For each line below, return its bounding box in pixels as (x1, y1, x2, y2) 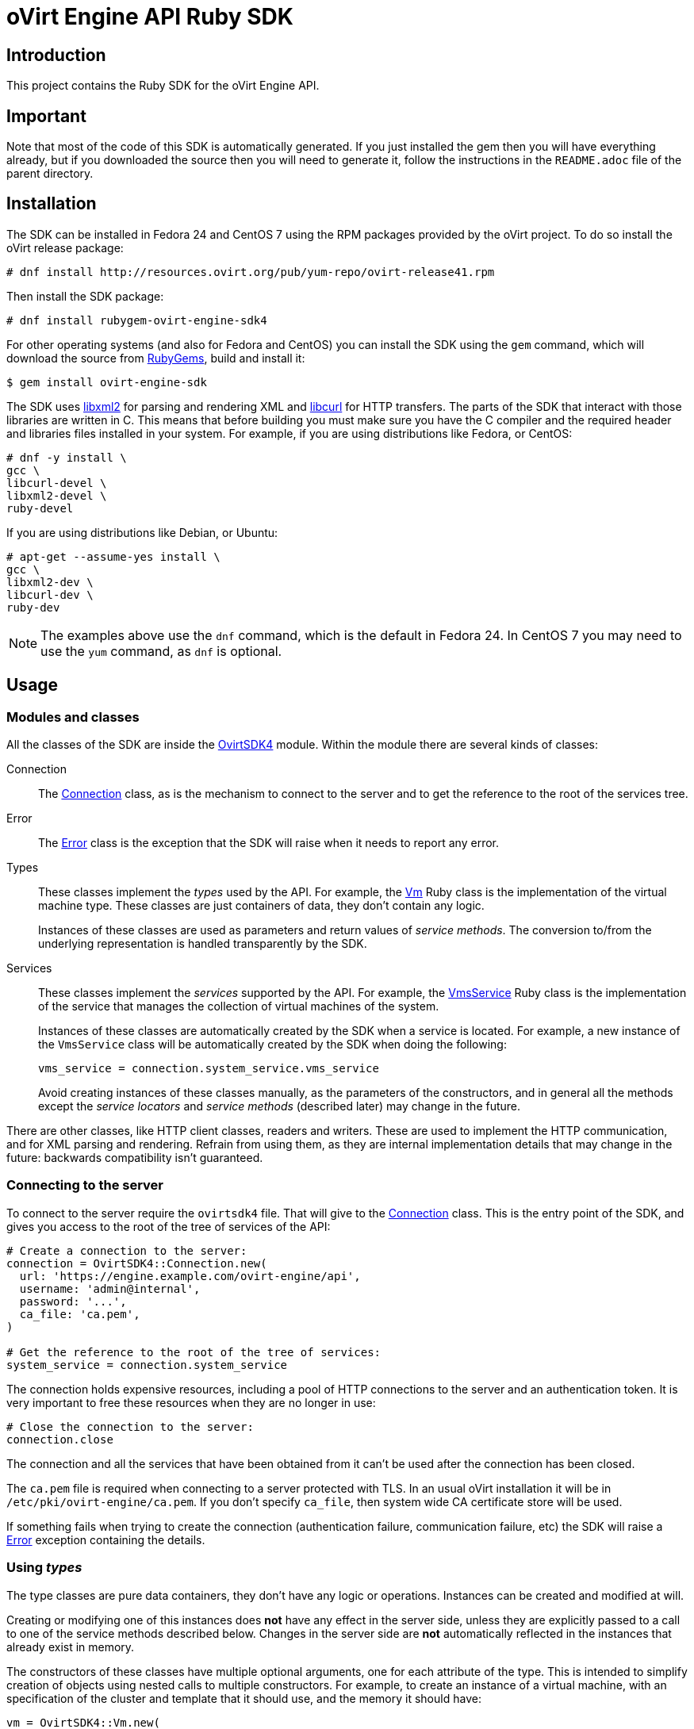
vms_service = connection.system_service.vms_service (38, 1062, 379, 1075)
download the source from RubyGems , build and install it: (6, 351, 305, 365)
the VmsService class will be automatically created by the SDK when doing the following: (38, 1037, 507, 1052)
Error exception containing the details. (6, 1532, 205, 1547)
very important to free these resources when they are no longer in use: (6, 1395, 376, 1409)
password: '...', (19, 1294, 127, 1308)
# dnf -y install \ (6, 450, 127, 464)
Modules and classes (6, 708, 140, 725)
